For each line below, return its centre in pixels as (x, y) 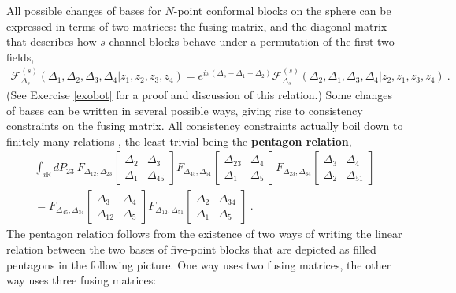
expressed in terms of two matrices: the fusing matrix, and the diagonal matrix (197, 26)
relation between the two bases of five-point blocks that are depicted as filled (191, 249)
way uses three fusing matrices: (82, 280)
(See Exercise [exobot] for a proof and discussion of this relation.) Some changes (200, 95)
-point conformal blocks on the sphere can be (282, 10)
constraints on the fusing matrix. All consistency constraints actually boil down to (205, 126)
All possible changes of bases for (84, 10)
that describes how (52, 41)
